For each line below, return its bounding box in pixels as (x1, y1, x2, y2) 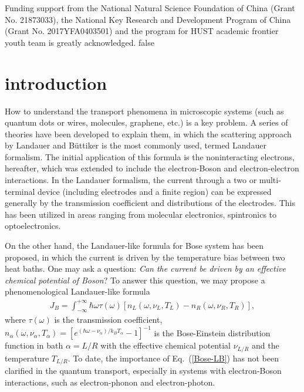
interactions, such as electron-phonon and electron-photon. (5, 376, 215, 388)
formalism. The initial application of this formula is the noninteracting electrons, (5, 150, 295, 163)
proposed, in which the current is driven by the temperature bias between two (5, 251, 285, 263)
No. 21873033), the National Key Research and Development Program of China (5, 13, 291, 25)
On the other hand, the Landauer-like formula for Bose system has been (5, 239, 264, 252)
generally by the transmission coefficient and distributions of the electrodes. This (5, 197, 295, 209)
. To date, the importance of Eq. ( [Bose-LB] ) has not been (67, 352, 279, 364)
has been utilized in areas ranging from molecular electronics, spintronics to (5, 208, 277, 220)
